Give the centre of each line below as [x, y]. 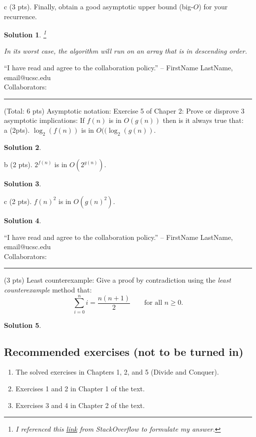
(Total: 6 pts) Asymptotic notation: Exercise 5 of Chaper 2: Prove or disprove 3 [124, 110]
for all [153, 303]
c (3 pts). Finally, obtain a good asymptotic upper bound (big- [99, 6]
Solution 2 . [23, 147]
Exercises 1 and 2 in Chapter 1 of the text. [80, 389]
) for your [213, 6]
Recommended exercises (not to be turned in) [124, 351]
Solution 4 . [23, 220]
